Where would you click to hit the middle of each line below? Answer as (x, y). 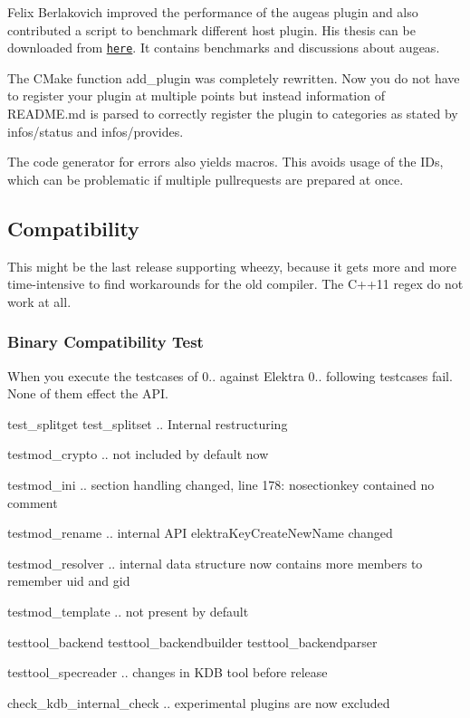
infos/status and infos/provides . (96, 131)
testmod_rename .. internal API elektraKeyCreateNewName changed (200, 533)
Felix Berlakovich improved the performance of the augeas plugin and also (213, 12)
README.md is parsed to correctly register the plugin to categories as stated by (233, 114)
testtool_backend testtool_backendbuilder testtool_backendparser (192, 641)
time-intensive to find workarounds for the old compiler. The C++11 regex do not (235, 284)
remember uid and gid (69, 581)
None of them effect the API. (88, 393)
